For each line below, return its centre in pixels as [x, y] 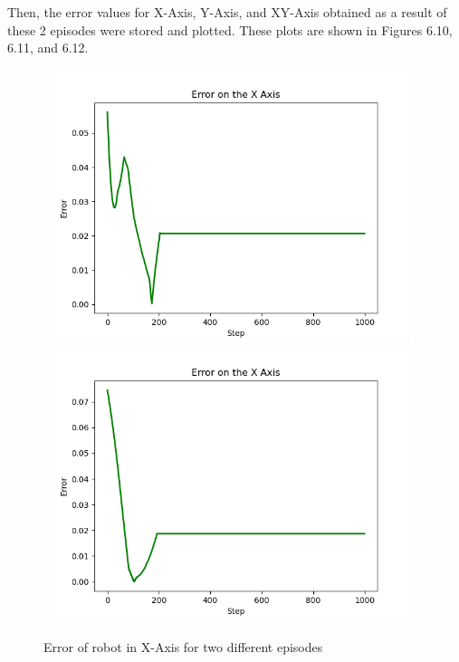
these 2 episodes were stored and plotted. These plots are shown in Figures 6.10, [230, 29]
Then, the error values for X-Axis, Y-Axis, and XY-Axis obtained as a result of [227, 12]
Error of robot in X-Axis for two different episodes [183, 646]
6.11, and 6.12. [48, 48]
